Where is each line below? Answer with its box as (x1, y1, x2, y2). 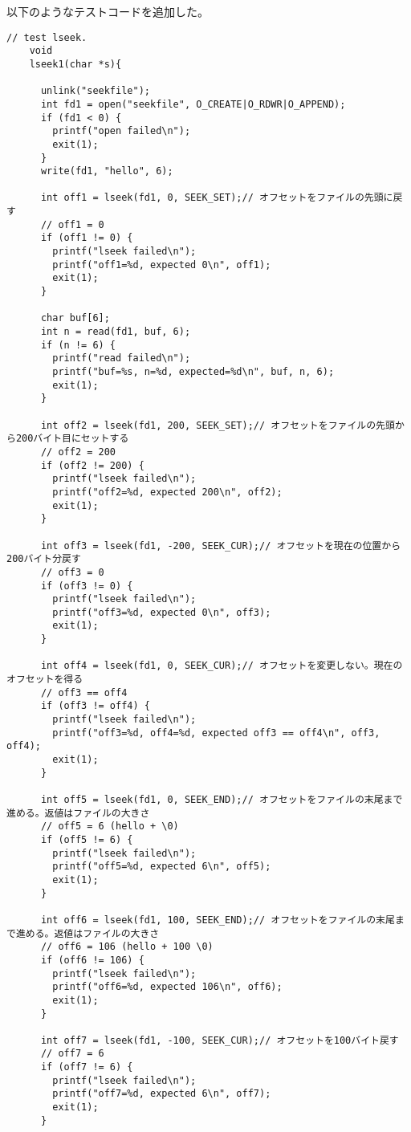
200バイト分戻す (6, 553, 81, 565)
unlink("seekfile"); (40, 85, 150, 97)
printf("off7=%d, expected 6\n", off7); (52, 1088, 271, 1100)
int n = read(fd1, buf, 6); (40, 326, 191, 338)
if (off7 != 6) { (40, 1061, 133, 1073)
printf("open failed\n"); (52, 125, 191, 137)
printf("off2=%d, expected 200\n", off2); (52, 486, 283, 498)
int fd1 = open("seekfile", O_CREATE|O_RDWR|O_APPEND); (40, 98, 346, 110)
